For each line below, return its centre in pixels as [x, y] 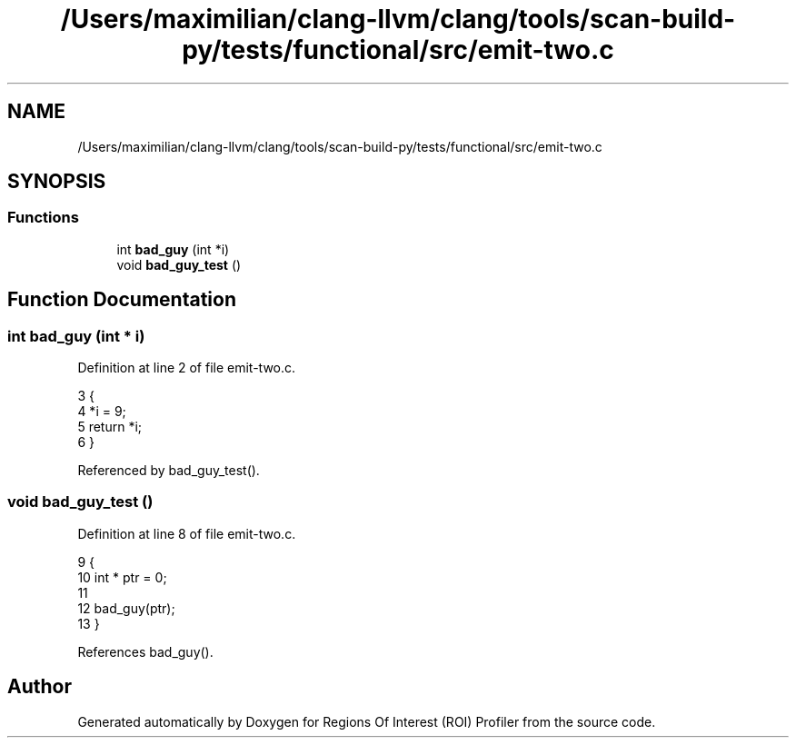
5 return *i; [110, 427]
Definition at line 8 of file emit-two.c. [187, 533]
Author [40, 687]
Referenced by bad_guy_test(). [169, 471]
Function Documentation [122, 300]
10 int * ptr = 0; [122, 577]
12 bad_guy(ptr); [126, 608]
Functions [43, 218]
